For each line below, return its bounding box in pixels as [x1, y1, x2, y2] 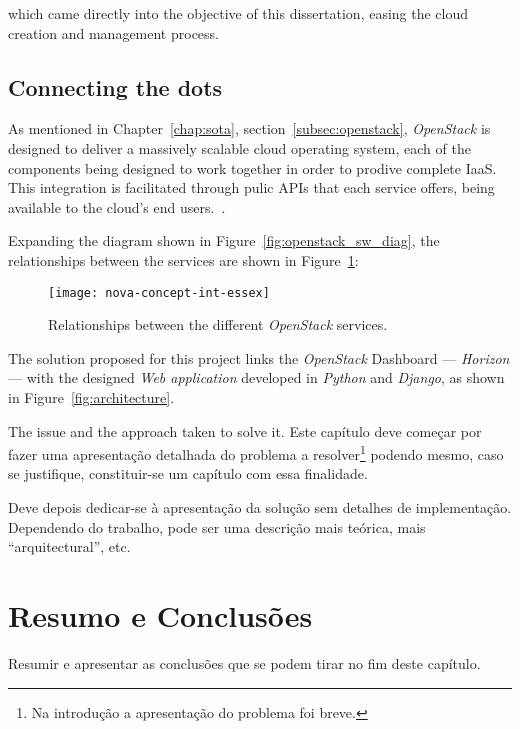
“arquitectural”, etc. [8, 536, 131, 557]
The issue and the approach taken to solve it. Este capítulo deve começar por [8, 420, 482, 441]
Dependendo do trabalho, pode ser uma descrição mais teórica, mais [8, 516, 426, 537]
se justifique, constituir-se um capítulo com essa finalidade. [8, 463, 368, 484]
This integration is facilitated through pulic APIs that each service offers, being [8, 177, 495, 198]
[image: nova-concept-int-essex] [48, 285, 270, 300]
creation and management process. [8, 22, 219, 43]
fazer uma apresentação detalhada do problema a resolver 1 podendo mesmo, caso [8, 441, 504, 464]
